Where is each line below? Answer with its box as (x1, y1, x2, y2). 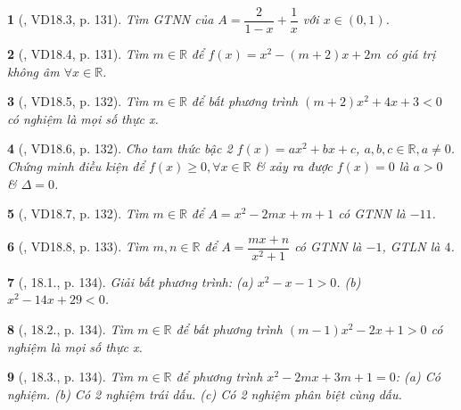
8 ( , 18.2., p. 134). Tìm (7, 320, 134, 339)
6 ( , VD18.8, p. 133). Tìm (7, 237, 149, 256)
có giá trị (385, 45, 436, 63)
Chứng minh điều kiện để (7, 157, 144, 176)
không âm (7, 61, 60, 80)
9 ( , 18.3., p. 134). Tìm (7, 367, 134, 386)
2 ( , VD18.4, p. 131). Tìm (7, 45, 149, 63)
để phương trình (176, 367, 263, 386)
